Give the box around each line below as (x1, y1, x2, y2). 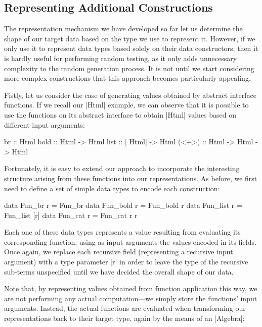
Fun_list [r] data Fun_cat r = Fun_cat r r (4, 209, 138, 220)
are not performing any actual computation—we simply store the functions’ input (4, 293, 257, 303)
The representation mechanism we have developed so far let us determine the (4, 23, 243, 34)
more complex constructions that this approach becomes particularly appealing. (4, 73, 251, 83)
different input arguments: (4, 119, 85, 130)
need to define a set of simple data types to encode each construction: (4, 183, 220, 193)
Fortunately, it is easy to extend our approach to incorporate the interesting (4, 163, 240, 174)
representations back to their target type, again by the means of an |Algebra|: (4, 313, 245, 323)
